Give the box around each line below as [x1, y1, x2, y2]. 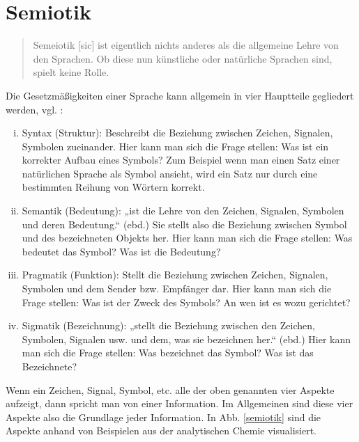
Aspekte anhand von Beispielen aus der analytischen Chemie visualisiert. [6, 423, 317, 438]
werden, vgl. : [6, 102, 63, 116]
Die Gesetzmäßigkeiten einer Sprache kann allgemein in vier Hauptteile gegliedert [6, 88, 354, 102]
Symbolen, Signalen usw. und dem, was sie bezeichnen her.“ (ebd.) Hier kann [22, 331, 351, 346]
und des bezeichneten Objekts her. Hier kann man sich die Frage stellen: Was [22, 230, 353, 245]
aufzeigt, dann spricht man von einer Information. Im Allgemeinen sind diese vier [6, 396, 353, 411]
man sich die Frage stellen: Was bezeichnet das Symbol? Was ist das [22, 345, 314, 360]
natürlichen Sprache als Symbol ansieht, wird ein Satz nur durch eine [22, 166, 318, 180]
